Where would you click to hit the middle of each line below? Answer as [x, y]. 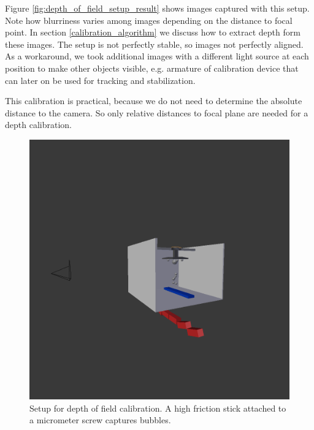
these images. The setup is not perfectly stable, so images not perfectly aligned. [154, 44]
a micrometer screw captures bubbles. [100, 420]
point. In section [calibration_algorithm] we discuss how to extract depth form [153, 32]
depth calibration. [38, 125]
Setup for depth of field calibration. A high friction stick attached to [158, 408]
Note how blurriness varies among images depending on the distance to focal [149, 20]
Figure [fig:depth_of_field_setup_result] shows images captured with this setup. [157, 8]
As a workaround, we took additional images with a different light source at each [157, 56]
